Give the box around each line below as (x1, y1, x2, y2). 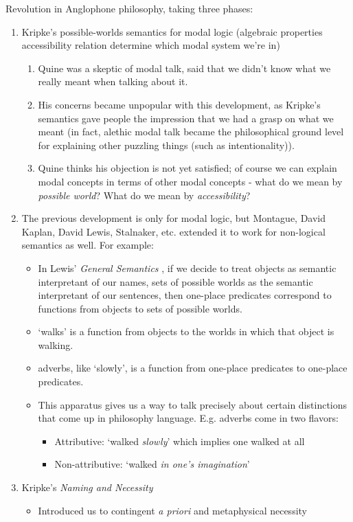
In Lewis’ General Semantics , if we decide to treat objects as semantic (38, 260, 337, 275)
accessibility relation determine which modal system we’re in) (21, 38, 280, 52)
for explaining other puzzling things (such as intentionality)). (38, 137, 295, 152)
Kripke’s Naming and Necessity (21, 480, 153, 495)
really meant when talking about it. (38, 74, 188, 89)
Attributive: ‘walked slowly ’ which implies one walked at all (54, 433, 305, 448)
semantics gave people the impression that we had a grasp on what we (38, 111, 334, 125)
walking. (38, 337, 73, 352)
